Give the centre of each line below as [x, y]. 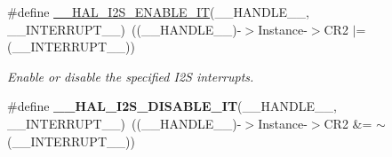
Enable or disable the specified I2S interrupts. [131, 76]
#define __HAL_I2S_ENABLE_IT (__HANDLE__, [158, 12]
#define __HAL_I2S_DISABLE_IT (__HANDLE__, [172, 106]
